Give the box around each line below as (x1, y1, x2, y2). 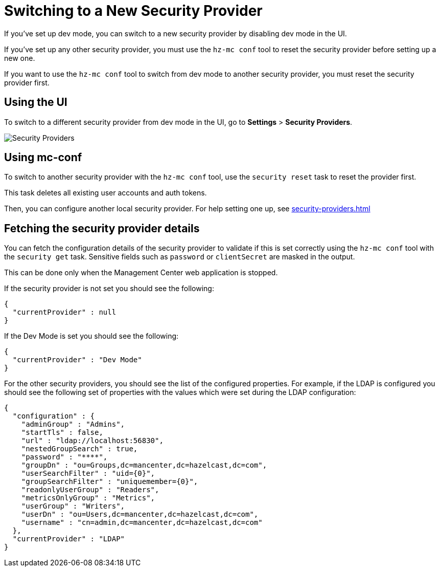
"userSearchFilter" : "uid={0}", (21, 469, 155, 478)
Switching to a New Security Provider (4, 2, 263, 19)
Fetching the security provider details (4, 222, 200, 235)
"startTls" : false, (21, 428, 103, 437)
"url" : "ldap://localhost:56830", (21, 436, 164, 445)
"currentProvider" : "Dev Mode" (12, 356, 142, 364)
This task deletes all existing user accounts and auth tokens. (4, 188, 207, 197)
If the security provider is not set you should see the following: (4, 284, 214, 293)
